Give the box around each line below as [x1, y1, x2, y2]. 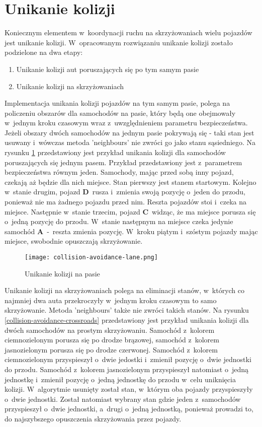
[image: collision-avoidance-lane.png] [25, 254, 158, 261]
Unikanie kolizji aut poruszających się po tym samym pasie [16, 63, 199, 74]
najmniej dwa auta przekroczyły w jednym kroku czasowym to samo [5, 295, 217, 305]
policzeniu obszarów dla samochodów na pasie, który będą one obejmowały [5, 107, 236, 118]
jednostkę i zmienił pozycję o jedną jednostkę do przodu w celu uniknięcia [5, 374, 236, 384]
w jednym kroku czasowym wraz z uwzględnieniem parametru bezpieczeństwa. [5, 117, 248, 128]
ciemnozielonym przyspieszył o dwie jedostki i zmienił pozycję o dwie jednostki [5, 354, 251, 365]
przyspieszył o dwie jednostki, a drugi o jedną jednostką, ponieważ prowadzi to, [5, 403, 253, 414]
